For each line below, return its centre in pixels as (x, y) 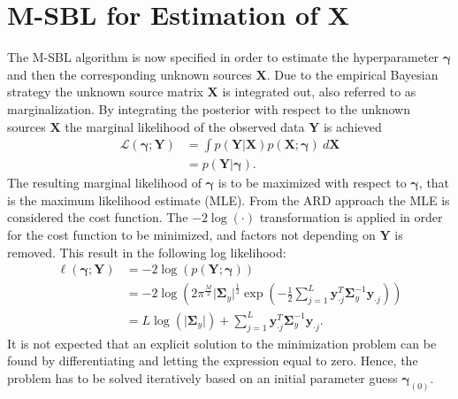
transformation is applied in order (351, 217)
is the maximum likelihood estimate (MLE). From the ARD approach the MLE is (229, 199)
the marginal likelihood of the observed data (185, 126)
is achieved (352, 126)
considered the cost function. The (98, 217)
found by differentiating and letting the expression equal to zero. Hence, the (213, 361)
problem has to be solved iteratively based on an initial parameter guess (202, 377)
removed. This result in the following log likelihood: (147, 252)
